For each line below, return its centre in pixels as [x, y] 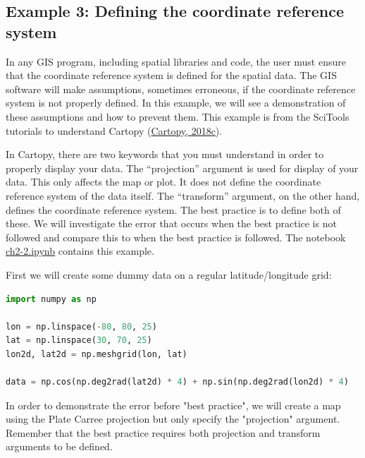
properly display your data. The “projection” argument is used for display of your [182, 168]
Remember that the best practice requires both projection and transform [163, 432]
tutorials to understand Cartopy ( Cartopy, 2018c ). [114, 130]
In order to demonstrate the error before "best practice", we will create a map [173, 405]
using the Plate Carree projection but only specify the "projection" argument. [173, 419]
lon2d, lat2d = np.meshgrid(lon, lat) [97, 354]
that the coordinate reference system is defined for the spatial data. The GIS [171, 75]
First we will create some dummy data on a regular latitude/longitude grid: [169, 274]
